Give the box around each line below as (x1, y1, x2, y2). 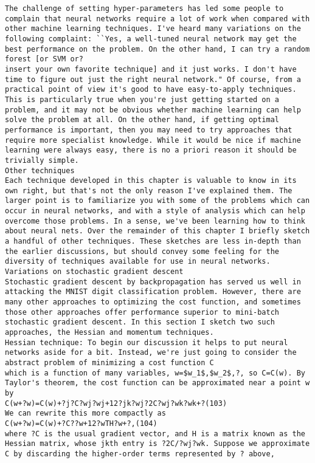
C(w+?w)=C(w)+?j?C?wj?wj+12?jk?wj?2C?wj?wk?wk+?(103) (5, 399, 227, 408)
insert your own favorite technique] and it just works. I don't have (5, 64, 297, 74)
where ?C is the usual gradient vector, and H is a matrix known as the (5, 429, 305, 438)
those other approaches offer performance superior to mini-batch (5, 307, 280, 317)
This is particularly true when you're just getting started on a (5, 95, 280, 104)
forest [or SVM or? (5, 55, 83, 64)
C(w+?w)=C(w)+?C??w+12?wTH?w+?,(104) (5, 419, 157, 428)
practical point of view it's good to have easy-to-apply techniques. (5, 85, 297, 94)
